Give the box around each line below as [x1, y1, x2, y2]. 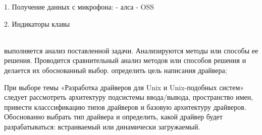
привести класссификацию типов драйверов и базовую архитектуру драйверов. [4, 101, 246, 112]
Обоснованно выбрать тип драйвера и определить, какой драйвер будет [4, 111, 223, 122]
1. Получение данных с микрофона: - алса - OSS [4, 2, 154, 12]
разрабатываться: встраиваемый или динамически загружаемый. [4, 121, 200, 131]
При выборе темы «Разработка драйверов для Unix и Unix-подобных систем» [4, 82, 244, 92]
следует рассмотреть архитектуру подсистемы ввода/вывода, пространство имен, [4, 92, 253, 102]
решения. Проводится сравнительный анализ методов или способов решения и [4, 55, 246, 65]
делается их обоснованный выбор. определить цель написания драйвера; [4, 64, 227, 75]
